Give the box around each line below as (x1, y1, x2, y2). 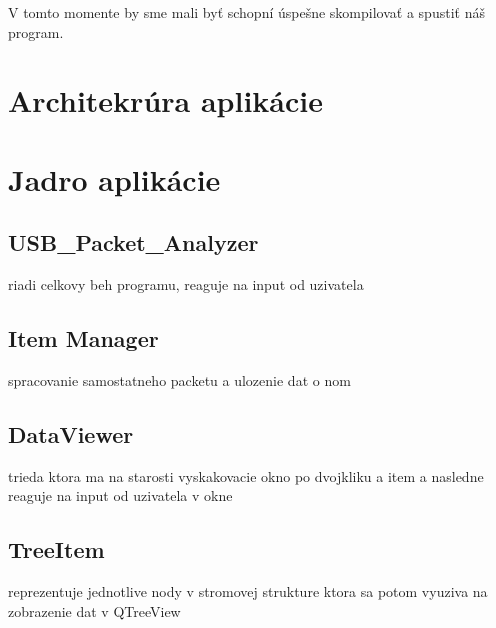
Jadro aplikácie (8, 158, 221, 199)
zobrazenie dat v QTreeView (8, 600, 181, 621)
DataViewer (8, 418, 134, 449)
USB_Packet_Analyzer (8, 227, 259, 258)
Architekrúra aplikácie (8, 80, 323, 121)
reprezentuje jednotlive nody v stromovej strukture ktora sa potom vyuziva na (8, 581, 488, 602)
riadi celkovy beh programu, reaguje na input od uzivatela (8, 274, 364, 295)
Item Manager (8, 323, 159, 354)
